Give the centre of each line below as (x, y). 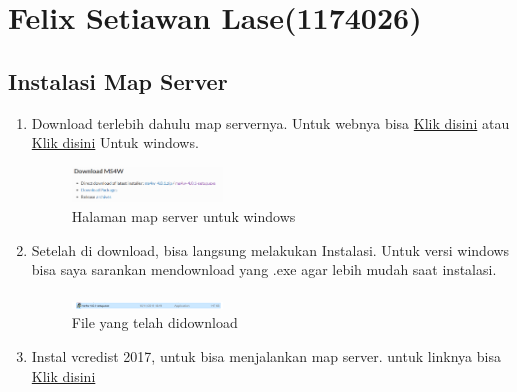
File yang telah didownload (154, 322)
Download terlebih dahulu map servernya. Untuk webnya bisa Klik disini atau (270, 122)
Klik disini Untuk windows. (115, 142)
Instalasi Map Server (118, 80)
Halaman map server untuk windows (183, 216)
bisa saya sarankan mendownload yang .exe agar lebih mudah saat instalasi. (264, 269)
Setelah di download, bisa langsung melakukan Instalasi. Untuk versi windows (270, 249)
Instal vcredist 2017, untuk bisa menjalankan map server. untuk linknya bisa (266, 355)
